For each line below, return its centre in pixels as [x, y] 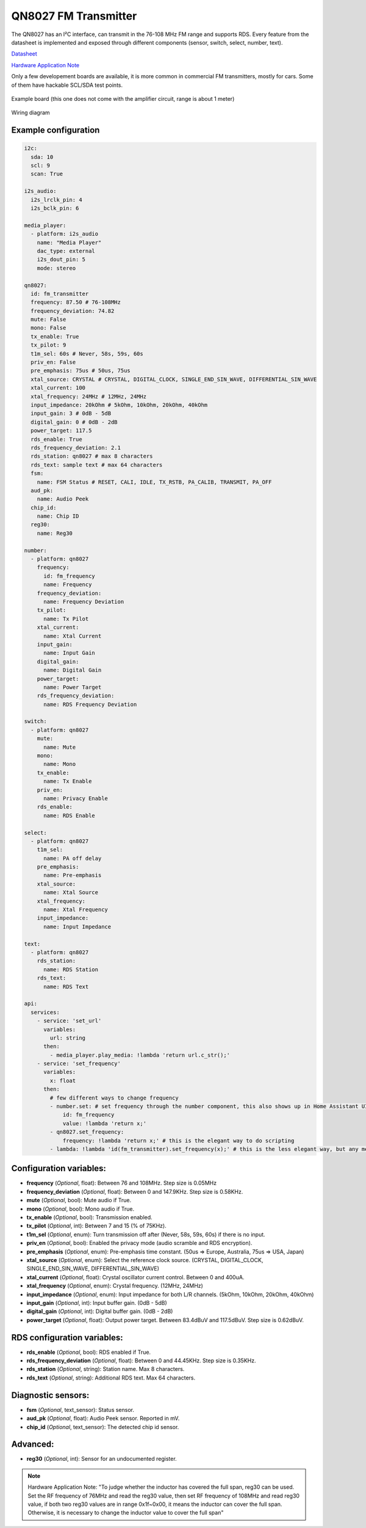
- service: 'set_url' [69, 1021]
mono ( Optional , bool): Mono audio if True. [81, 1209]
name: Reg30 [55, 533]
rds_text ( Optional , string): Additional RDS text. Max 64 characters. [111, 1378]
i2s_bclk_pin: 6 [55, 208]
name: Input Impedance [77, 927]
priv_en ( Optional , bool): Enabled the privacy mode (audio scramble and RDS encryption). [139, 1243]
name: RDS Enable [70, 815]
